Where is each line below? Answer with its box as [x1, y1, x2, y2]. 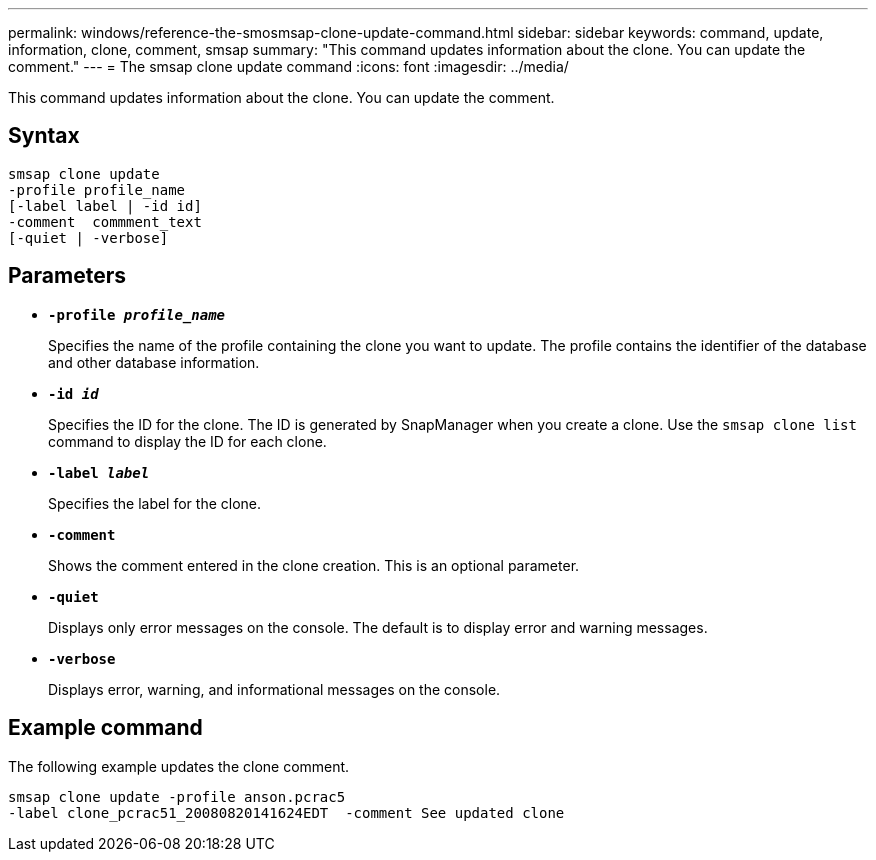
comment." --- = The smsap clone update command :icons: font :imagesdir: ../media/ [8, 58, 569, 75]
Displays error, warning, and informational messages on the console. [48, 680, 501, 698]
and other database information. [48, 353, 260, 371]
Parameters [8, 263, 126, 289]
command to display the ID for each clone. [48, 432, 327, 450]
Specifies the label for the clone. [48, 494, 262, 512]
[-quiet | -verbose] [8, 229, 169, 246]
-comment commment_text [8, 213, 202, 230]
